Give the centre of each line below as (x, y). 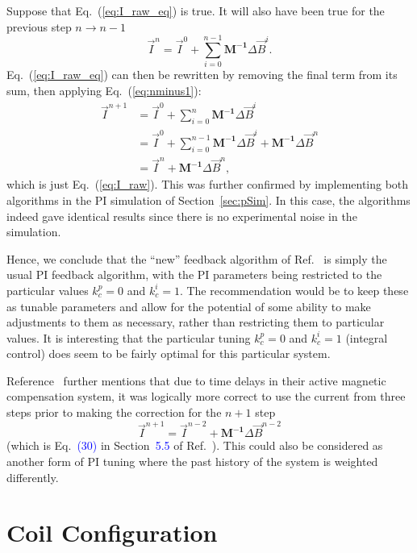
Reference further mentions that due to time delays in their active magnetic (196, 380)
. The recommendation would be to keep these (294, 290)
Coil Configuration (112, 532)
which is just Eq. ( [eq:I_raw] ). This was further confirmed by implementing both (208, 184)
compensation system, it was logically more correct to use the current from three (206, 396)
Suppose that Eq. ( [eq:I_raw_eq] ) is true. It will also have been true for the (196, 10)
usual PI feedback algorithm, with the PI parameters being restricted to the (194, 274)
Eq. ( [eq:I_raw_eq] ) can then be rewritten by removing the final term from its (202, 75)
